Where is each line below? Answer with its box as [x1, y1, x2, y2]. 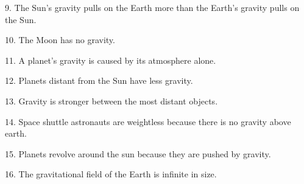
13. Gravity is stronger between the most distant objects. [5, 94, 218, 107]
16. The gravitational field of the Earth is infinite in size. [5, 168, 217, 180]
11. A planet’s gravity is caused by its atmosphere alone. [5, 53, 216, 66]
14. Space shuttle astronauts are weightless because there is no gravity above [5, 115, 291, 128]
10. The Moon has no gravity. [5, 33, 115, 46]
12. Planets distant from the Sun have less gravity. [5, 74, 193, 87]
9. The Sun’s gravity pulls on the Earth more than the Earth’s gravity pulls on [5, 1, 300, 13]
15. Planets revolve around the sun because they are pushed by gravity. [5, 147, 271, 160]
